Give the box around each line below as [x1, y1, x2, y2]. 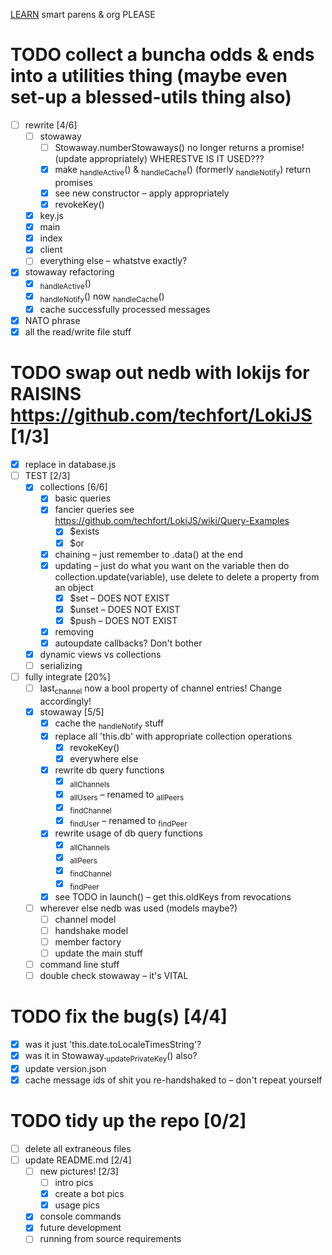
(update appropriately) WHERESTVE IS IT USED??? [54, 153, 265, 165]
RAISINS [10, 383, 82, 406]
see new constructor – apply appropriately [54, 187, 230, 199]
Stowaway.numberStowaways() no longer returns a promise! [54, 142, 305, 154]
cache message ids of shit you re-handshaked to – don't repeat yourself [24, 1074, 323, 1086]
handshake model [54, 924, 129, 936]
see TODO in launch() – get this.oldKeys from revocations [54, 890, 292, 903]
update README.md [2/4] [24, 1154, 132, 1166]
